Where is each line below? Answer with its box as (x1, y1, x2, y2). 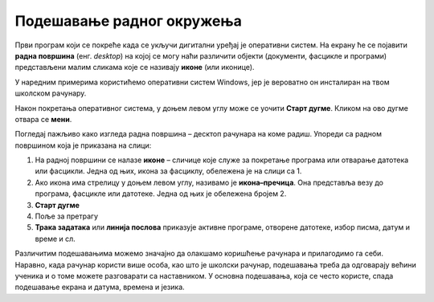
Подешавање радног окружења (14, 12, 243, 30)
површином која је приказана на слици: (14, 141, 152, 150)
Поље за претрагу (35, 211, 99, 221)
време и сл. (35, 234, 76, 243)
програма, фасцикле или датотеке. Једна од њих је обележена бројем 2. (35, 189, 287, 198)
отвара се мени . (14, 114, 72, 124)
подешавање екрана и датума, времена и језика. (14, 282, 185, 292)
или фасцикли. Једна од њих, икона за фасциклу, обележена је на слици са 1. (35, 166, 302, 176)
